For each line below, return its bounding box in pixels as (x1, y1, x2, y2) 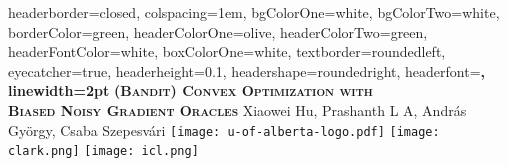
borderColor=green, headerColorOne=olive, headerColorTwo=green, (8, 21, 428, 42)
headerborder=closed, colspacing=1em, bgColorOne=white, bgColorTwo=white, (8, 2, 500, 22)
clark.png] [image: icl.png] (8, 144, 199, 159)
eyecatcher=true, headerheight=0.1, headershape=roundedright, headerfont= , (8, 60, 485, 81)
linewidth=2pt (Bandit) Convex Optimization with (8, 80, 373, 101)
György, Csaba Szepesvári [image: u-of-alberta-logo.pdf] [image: (8, 119, 440, 140)
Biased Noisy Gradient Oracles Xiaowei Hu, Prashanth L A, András (8, 99, 467, 120)
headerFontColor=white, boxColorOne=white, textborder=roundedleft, (8, 41, 446, 62)
